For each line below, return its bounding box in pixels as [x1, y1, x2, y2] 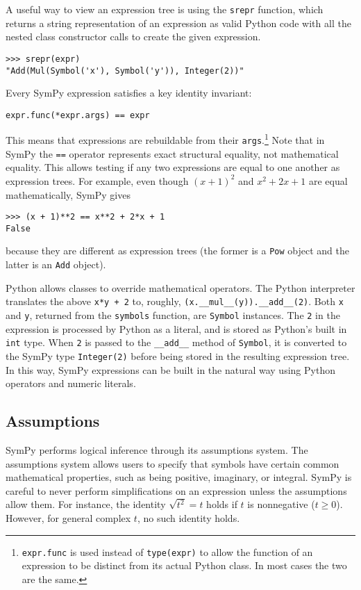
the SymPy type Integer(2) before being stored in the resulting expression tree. [6, 348, 350, 363]
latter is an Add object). [6, 257, 106, 272]
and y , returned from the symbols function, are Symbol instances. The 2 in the [6, 308, 340, 322]
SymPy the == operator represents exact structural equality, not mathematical [6, 146, 339, 161]
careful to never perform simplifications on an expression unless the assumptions [6, 483, 347, 498]
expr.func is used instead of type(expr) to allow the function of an [22, 544, 313, 559]
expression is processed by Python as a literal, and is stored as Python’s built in [6, 321, 347, 336]
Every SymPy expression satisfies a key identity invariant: [6, 85, 252, 100]
